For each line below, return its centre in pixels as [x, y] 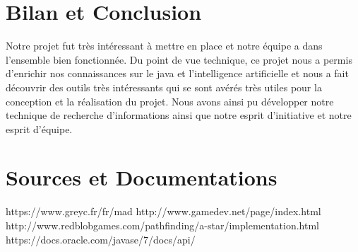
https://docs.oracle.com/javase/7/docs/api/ [101, 239]
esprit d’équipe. [39, 128]
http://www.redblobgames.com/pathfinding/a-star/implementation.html [163, 225]
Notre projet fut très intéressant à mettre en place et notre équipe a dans [164, 46]
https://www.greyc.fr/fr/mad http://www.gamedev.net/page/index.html [163, 211]
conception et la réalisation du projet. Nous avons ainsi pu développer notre [170, 101]
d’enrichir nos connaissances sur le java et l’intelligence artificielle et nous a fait [177, 73]
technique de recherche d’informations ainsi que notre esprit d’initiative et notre [179, 115]
